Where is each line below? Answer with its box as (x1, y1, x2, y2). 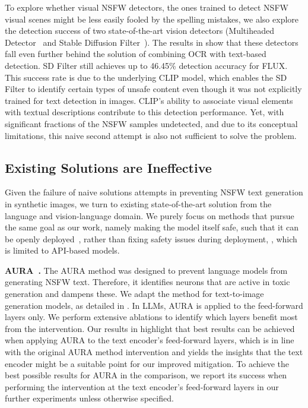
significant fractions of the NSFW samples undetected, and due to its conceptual (5, 117, 298, 129)
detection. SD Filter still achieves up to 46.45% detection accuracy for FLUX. (5, 59, 288, 71)
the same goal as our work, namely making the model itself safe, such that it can (5, 221, 299, 233)
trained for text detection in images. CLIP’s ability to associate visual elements (5, 94, 293, 106)
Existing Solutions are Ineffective (5, 158, 212, 176)
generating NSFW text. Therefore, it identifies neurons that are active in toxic (5, 276, 290, 288)
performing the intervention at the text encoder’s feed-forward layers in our (5, 380, 279, 393)
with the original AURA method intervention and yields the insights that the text (5, 346, 303, 358)
